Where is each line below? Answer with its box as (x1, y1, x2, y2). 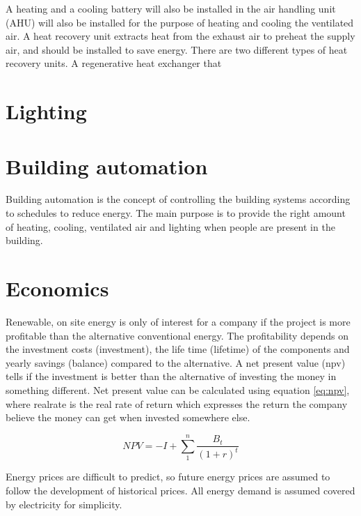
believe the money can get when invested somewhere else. (6, 410, 250, 425)
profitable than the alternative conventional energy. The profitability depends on (6, 328, 349, 342)
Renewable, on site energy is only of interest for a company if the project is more (6, 314, 351, 328)
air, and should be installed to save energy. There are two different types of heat (6, 42, 348, 56)
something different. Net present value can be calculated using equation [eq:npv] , (6, 382, 350, 397)
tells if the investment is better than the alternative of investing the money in (6, 369, 337, 384)
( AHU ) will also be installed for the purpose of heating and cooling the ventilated (6, 15, 354, 29)
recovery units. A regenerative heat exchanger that (6, 56, 222, 70)
